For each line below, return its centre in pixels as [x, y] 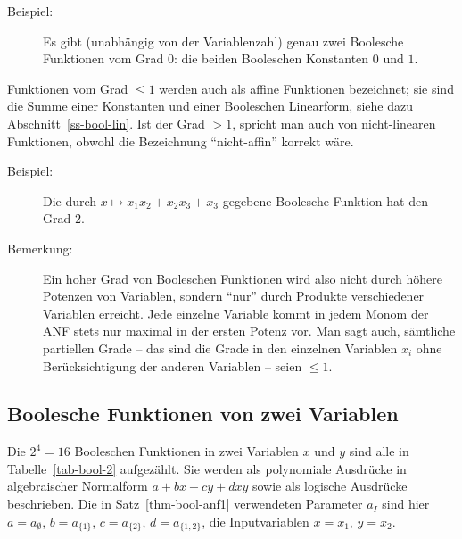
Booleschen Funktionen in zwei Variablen [186, 451]
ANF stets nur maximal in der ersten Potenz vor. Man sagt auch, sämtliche [249, 331]
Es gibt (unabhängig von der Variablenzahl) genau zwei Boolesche [223, 41]
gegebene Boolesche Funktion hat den [325, 200]
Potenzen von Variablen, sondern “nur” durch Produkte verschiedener [234, 296]
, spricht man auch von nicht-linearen [334, 123]
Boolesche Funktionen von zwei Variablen [203, 414]
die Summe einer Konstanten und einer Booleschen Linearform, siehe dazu [210, 106]
